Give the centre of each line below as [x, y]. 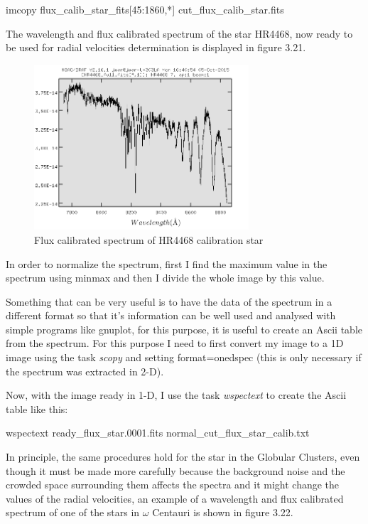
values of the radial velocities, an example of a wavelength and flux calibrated [175, 498]
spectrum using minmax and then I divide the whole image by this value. [165, 278]
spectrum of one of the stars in [73, 512]
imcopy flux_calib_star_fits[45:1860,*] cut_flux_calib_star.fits [145, 9]
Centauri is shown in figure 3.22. [223, 512]
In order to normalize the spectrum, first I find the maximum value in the [167, 263]
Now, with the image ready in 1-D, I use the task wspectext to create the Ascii [176, 395]
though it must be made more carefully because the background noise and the [175, 470]
